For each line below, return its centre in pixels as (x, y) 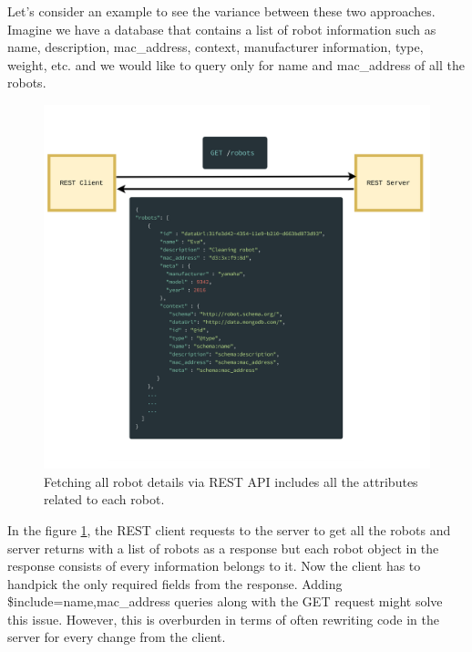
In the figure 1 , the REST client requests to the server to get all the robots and (229, 529)
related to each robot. (104, 499)
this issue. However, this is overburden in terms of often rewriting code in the (223, 619)
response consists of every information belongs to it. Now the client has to (214, 566)
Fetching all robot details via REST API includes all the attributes (231, 481)
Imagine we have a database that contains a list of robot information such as (222, 29)
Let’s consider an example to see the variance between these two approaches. (221, 11)
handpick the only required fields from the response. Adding (175, 583)
